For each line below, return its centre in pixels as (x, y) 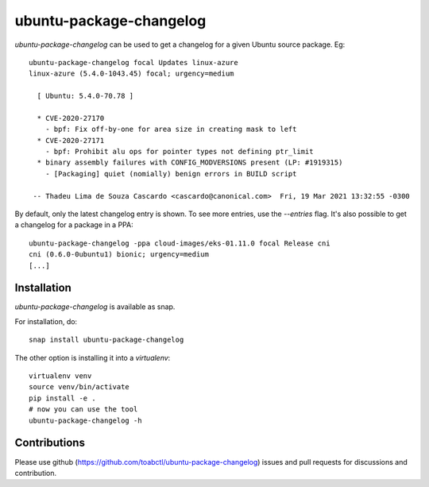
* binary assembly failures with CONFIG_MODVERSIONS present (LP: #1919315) (190, 162)
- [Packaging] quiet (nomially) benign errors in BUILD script (171, 174)
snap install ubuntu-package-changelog (106, 340)
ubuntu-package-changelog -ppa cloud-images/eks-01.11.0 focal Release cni (180, 243)
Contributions (50, 443)
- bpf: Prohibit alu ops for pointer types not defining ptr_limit (179, 152)
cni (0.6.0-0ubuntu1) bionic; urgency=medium (119, 255)
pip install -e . (62, 398)
